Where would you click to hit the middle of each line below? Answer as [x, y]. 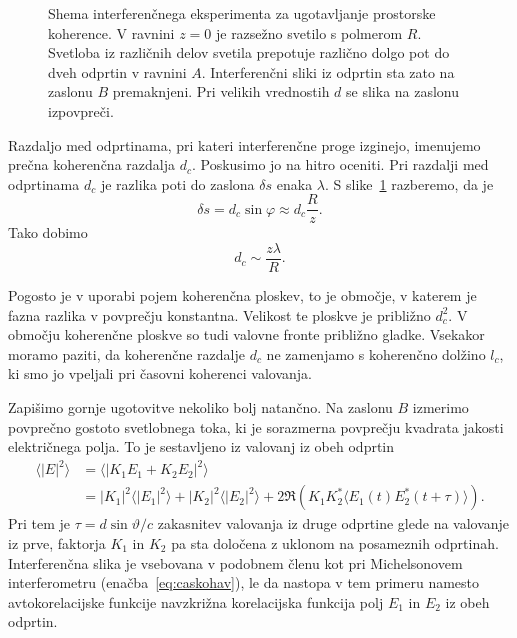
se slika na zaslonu [403, 91]
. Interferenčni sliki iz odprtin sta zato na [328, 71]
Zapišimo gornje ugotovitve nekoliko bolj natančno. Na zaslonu [200, 407]
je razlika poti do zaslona [177, 183]
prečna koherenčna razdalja [91, 164]
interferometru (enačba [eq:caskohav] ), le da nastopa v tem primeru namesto [244, 582]
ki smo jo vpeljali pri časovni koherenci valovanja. [160, 373]
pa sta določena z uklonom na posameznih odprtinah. [335, 542]
